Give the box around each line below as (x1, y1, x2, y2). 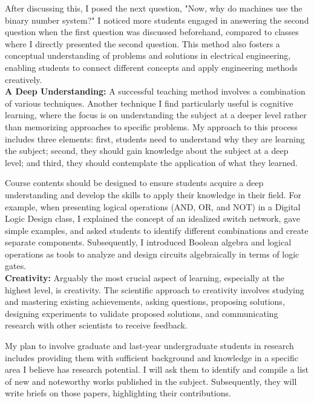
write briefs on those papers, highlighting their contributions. (5, 387, 231, 399)
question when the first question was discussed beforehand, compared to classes (5, 25, 299, 38)
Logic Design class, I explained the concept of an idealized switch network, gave (5, 212, 300, 225)
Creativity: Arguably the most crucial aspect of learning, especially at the (5, 271, 285, 284)
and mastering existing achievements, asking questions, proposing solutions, (5, 295, 285, 308)
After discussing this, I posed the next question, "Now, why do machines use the (5, 2, 303, 14)
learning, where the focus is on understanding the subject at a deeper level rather (5, 108, 307, 121)
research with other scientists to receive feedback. (5, 319, 188, 331)
